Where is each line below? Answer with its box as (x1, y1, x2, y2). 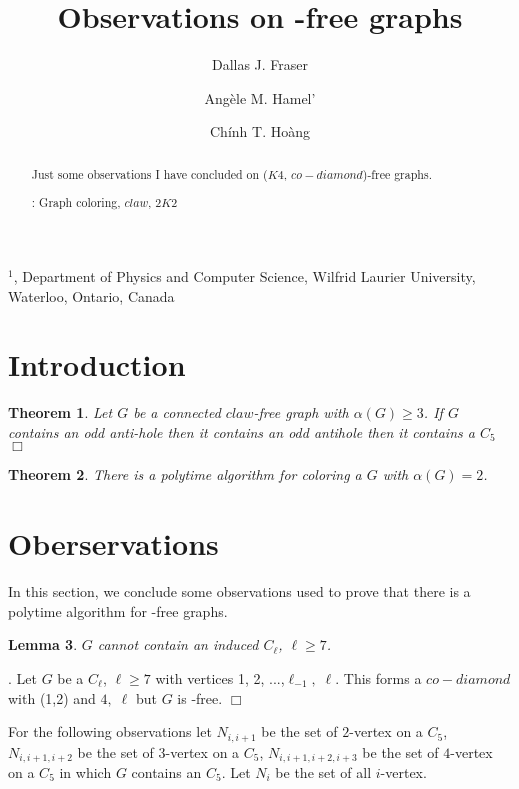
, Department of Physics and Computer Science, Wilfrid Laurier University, (13, 265, 476, 286)
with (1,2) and (8, 687, 96, 708)
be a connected (133, 402, 221, 423)
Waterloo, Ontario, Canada (8, 285, 175, 306)
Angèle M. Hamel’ (204, 87, 316, 108)
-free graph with (253, 402, 349, 423)
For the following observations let (8, 721, 212, 742)
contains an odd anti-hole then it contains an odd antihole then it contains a (8, 421, 475, 442)
